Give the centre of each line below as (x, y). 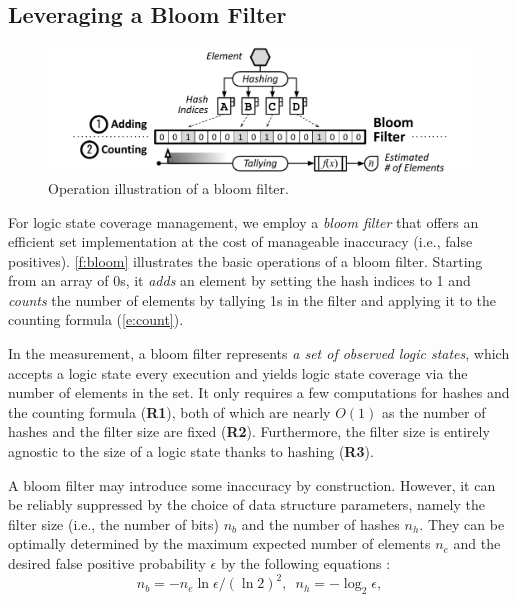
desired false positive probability (107, 563)
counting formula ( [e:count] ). (96, 319)
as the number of (433, 411)
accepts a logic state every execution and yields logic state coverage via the (238, 372)
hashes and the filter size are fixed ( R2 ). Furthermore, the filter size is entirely (249, 431)
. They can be (462, 523)
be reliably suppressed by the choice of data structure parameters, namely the (246, 504)
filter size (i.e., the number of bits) (114, 523)
